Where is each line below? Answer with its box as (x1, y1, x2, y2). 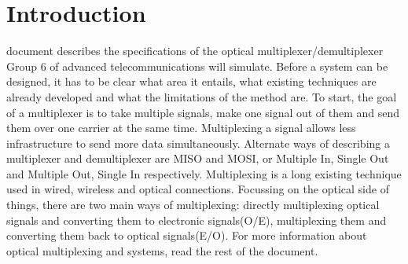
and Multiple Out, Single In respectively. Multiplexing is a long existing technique (6, 165, 402, 181)
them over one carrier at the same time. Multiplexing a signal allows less (6, 119, 356, 136)
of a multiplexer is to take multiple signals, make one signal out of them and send (6, 104, 400, 120)
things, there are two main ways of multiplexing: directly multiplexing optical (6, 196, 380, 213)
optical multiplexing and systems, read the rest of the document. (6, 242, 318, 258)
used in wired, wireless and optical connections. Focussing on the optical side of (6, 181, 389, 197)
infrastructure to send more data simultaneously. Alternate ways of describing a (6, 134, 390, 151)
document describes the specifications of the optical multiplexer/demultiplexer (6, 42, 384, 59)
